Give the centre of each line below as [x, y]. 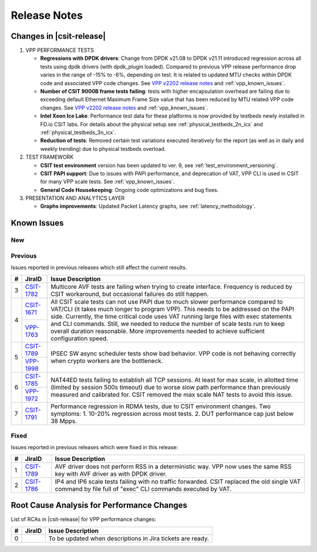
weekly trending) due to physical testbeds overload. [103, 149]
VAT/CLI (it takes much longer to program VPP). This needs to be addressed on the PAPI [173, 309]
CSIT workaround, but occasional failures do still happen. [130, 294]
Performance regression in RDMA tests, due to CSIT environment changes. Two [161, 406]
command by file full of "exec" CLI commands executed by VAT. [143, 489]
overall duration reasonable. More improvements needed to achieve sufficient [158, 331]
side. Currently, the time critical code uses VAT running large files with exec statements [171, 316]
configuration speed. [80, 338]
